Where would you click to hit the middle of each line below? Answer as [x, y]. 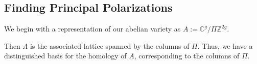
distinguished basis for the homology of [65, 56]
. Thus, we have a [225, 45]
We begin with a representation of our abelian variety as [92, 29]
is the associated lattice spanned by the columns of [110, 45]
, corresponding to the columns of [187, 56]
